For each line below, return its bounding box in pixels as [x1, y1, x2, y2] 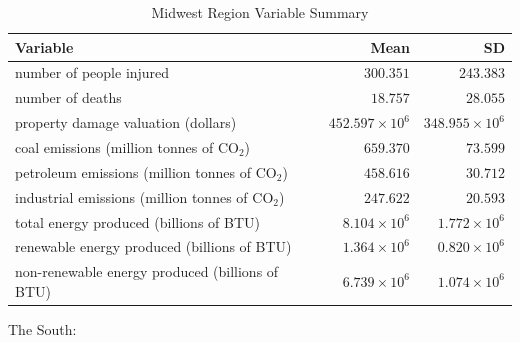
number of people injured [15, 62, 170, 83]
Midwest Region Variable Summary [151, 2, 369, 22]
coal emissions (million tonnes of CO [15, 136, 239, 157]
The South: [8, 318, 77, 339]
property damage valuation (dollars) [15, 112, 237, 133]
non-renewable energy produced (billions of [15, 261, 279, 282]
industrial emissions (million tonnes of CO [15, 186, 274, 207]
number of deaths [15, 87, 122, 108]
